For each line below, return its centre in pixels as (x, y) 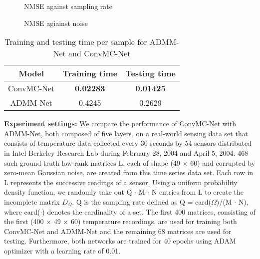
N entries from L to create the (198, 192)
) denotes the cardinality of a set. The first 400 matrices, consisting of (149, 211)
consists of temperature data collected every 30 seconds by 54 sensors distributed (128, 143)
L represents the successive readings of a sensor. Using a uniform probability (121, 182)
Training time (90, 73)
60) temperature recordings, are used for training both (154, 221)
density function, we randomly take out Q (68, 192)
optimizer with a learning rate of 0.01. (62, 250)
